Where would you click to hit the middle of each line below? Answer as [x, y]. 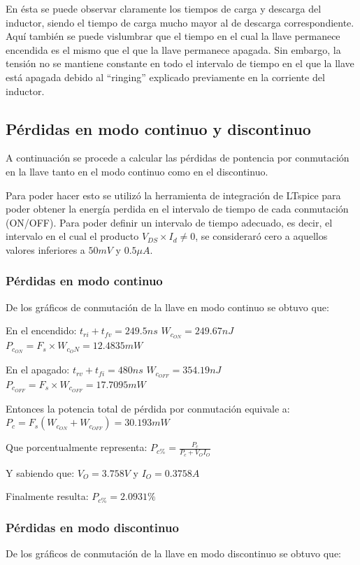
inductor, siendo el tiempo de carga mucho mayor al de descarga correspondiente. [180, 22]
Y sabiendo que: [40, 472]
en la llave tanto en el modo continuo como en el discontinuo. [137, 171]
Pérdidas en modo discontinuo [92, 527]
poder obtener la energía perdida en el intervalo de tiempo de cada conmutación [177, 209]
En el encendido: [41, 330]
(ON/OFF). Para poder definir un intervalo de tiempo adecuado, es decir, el [169, 222]
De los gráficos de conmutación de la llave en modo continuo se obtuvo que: [167, 307]
